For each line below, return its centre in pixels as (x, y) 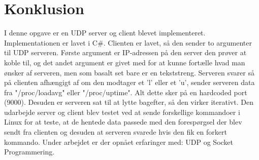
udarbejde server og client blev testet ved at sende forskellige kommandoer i (122, 112)
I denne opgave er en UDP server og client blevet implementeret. (105, 33)
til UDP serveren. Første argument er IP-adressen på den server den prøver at (125, 52)
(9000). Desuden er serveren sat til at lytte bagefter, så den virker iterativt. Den (129, 102)
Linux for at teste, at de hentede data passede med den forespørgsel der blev (123, 122)
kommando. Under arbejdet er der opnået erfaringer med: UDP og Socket (119, 142)
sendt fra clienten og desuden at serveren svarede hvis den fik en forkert (116, 132)
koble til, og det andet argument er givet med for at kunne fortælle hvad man (125, 62)
